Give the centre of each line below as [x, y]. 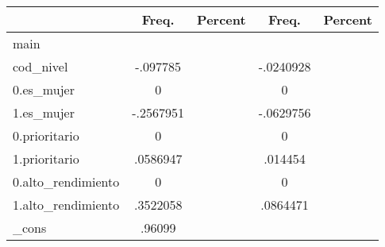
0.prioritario [46, 135]
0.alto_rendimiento [66, 181]
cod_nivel [40, 66]
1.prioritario [46, 158]
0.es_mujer [44, 89]
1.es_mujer [44, 112]
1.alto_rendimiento [66, 205]
